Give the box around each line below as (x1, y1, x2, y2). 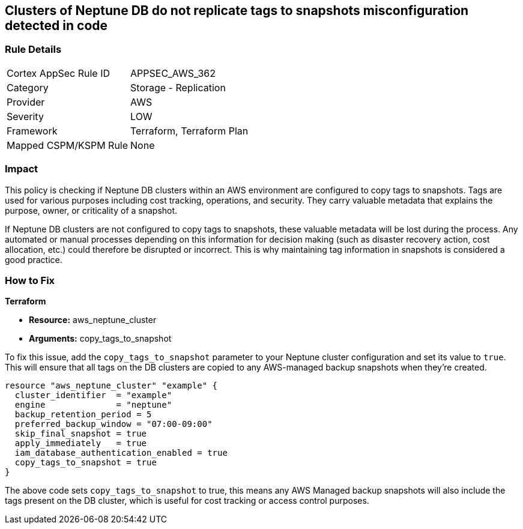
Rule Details (5, 43, 62, 56)
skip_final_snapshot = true (14, 429, 147, 439)
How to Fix (5, 274, 55, 286)
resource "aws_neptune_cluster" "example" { (5, 381, 218, 391)
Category (7, 81, 49, 94)
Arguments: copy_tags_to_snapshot (29, 333, 172, 344)
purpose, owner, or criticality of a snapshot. (5, 205, 178, 216)
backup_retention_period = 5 (14, 410, 152, 420)
